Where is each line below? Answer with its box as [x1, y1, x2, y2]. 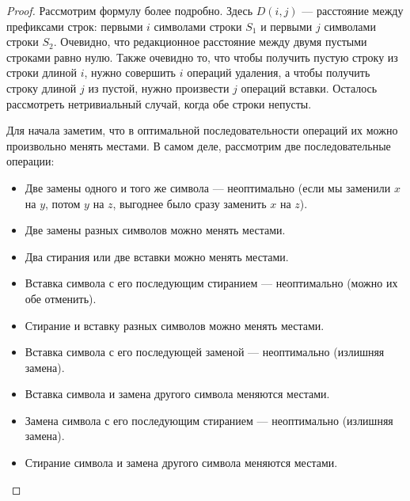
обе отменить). [25, 290, 97, 306]
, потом [45, 195, 81, 211]
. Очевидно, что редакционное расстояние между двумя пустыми [53, 33, 367, 50]
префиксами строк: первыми [6, 17, 143, 34]
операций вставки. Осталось [241, 79, 378, 96]
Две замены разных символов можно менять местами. [25, 222, 286, 238]
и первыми [260, 17, 313, 34]
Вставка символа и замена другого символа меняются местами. [25, 385, 330, 402]
